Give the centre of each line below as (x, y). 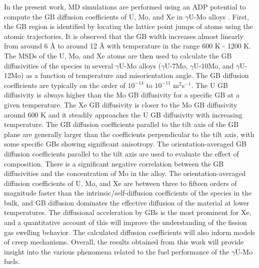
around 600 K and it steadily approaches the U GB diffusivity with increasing (123, 114)
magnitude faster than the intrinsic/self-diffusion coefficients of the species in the (128, 193)
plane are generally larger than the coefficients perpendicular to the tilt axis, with (129, 134)
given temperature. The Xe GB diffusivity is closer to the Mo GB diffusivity (121, 104)
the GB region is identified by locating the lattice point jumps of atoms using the (129, 26)
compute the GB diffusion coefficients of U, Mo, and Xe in (93, 16)
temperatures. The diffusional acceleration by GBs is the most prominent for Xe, (128, 212)
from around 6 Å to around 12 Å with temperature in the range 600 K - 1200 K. (128, 46)
